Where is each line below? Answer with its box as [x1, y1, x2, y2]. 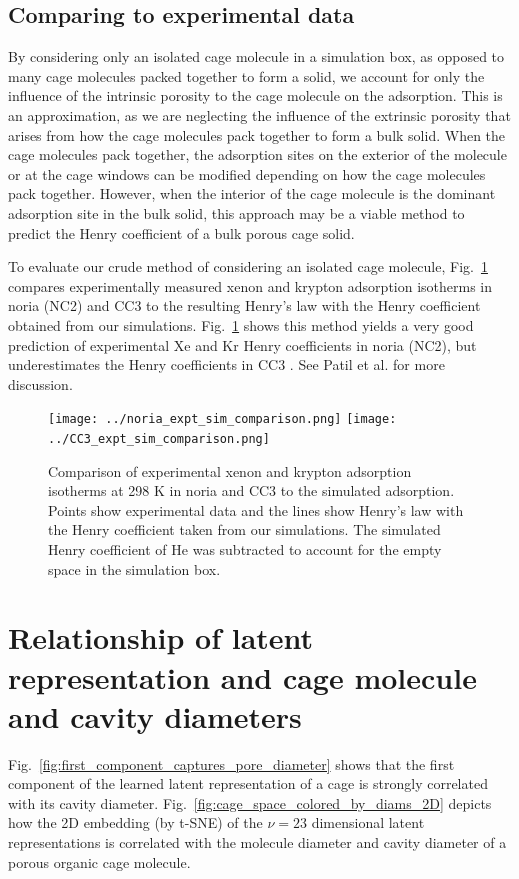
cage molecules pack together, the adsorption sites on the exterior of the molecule [8, 144, 507, 165]
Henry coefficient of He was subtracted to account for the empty [48, 538, 442, 559]
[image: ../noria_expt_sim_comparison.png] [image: [48, 412, 397, 427]
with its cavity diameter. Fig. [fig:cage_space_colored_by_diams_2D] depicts [8, 792, 492, 813]
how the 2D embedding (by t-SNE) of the [8, 812, 263, 833]
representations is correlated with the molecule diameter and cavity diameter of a [8, 832, 507, 853]
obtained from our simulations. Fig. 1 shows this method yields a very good [8, 314, 474, 335]
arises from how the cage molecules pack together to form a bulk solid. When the [8, 124, 506, 145]
